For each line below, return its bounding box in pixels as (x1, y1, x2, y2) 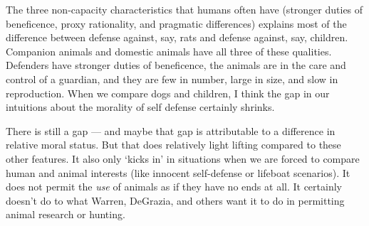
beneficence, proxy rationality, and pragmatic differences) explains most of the (6, 16, 347, 31)
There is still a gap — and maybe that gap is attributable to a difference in (6, 123, 336, 138)
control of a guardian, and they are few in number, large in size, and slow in (6, 71, 338, 86)
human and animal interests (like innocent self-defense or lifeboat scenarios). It (6, 165, 350, 180)
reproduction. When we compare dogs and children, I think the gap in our (6, 85, 330, 100)
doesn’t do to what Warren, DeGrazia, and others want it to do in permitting (6, 193, 345, 208)
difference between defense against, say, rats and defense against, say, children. (6, 30, 348, 45)
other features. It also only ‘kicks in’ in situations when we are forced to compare (6, 151, 360, 166)
